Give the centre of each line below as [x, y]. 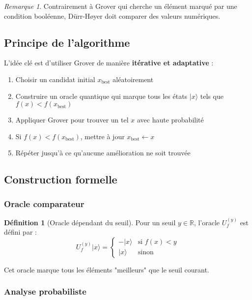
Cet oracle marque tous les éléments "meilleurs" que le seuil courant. [107, 269]
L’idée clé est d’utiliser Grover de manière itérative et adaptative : [109, 63]
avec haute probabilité [170, 120]
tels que [212, 96]
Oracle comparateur [44, 203]
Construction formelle [61, 179]
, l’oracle [207, 222]
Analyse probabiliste [45, 291]
